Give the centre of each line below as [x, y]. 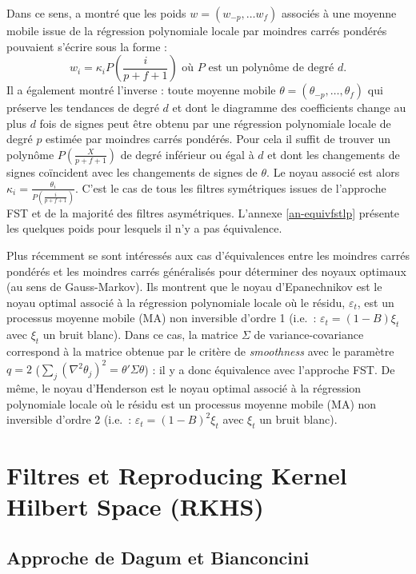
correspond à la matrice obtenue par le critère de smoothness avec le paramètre [200, 351]
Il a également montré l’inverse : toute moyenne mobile [141, 90]
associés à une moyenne [339, 13]
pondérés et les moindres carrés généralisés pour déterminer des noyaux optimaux [206, 271]
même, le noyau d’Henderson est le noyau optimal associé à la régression [184, 387]
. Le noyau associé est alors [333, 171]
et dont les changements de [334, 154]
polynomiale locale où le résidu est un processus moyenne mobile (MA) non [192, 403]
